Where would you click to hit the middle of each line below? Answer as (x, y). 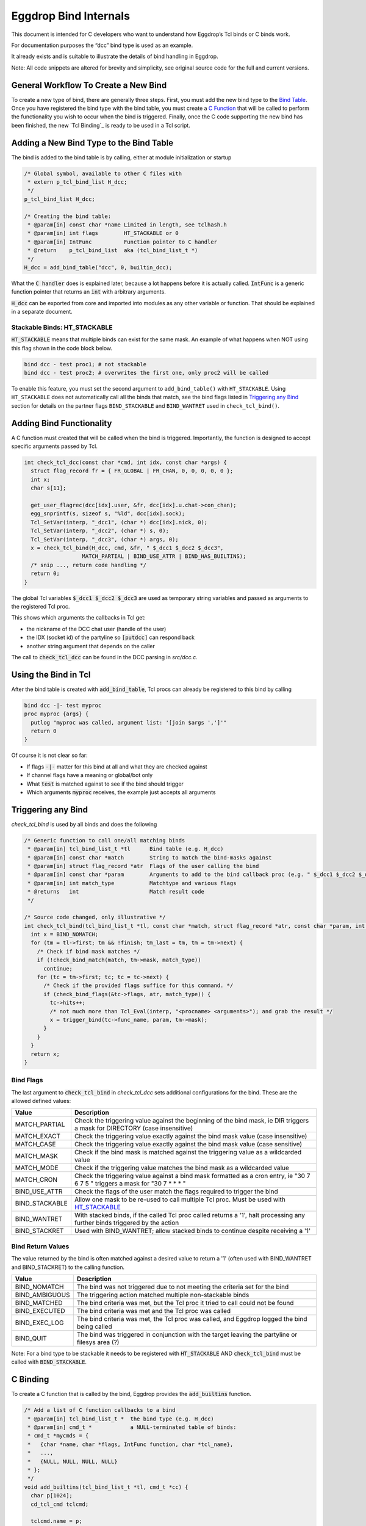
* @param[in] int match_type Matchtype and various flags (132, 883)
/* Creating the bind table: (68, 216)
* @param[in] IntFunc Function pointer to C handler (123, 242)
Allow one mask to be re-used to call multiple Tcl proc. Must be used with (180, 1199)
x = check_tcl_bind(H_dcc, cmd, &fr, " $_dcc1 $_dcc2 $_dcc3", (127, 548)
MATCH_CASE (35, 1144)
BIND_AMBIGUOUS (42, 1295)
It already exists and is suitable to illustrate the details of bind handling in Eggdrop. (115, 56)
